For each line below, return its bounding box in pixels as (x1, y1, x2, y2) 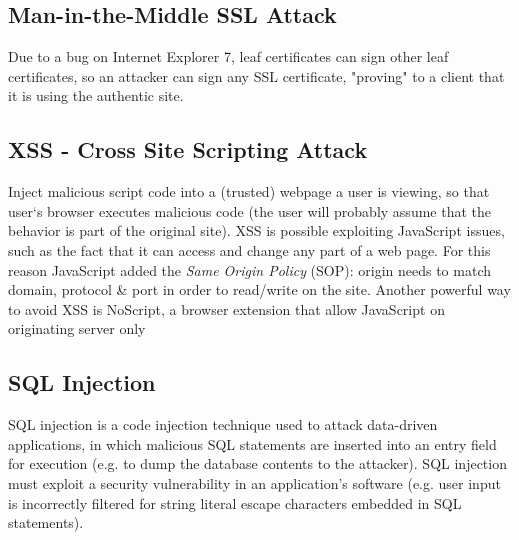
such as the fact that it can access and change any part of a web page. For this (8, 239, 491, 260)
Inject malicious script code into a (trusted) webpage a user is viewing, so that (8, 181, 490, 202)
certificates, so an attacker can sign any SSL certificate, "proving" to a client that (8, 65, 505, 86)
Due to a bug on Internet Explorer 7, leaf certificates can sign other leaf (8, 46, 449, 67)
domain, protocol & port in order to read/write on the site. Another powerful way (8, 279, 511, 300)
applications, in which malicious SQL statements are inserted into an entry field (8, 433, 497, 454)
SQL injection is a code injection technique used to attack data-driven (8, 414, 438, 435)
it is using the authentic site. (8, 85, 184, 106)
